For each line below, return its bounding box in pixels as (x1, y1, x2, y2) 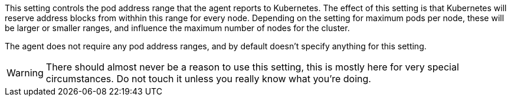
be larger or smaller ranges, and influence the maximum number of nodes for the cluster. (5, 23, 350, 33)
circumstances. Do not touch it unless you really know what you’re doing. (45, 73, 371, 85)
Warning (6, 67, 44, 79)
